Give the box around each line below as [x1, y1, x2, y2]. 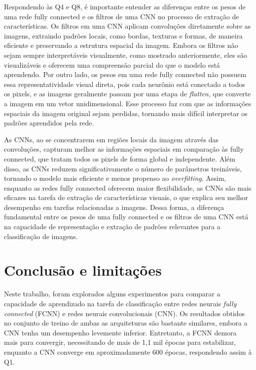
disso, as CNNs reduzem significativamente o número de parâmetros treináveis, [4, 163, 242, 173]
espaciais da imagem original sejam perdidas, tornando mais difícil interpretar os [4, 108, 248, 118]
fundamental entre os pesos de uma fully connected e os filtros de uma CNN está [4, 211, 249, 222]
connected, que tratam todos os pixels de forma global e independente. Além [4, 153, 235, 164]
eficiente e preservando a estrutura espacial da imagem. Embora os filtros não [4, 40, 238, 50]
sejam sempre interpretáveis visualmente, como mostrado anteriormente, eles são [4, 49, 247, 60]
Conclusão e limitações [4, 260, 162, 280]
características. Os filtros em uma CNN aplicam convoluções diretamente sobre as [4, 21, 251, 31]
